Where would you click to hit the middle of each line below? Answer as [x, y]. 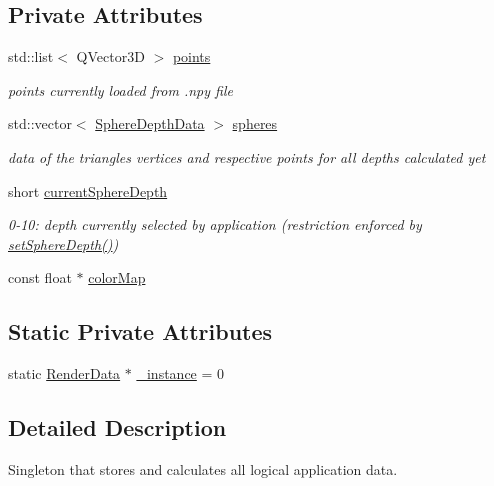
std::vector [40, 123]
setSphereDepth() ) [63, 243]
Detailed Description [117, 427]
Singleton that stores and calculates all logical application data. [203, 468]
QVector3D [110, 56]
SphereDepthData [150, 123]
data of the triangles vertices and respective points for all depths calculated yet [247, 156]
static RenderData [64, 373]
